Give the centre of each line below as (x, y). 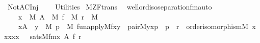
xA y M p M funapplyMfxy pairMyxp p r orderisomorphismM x (137, 26)
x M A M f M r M (58, 16)
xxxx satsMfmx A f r (43, 36)
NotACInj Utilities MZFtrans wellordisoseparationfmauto (110, 6)
